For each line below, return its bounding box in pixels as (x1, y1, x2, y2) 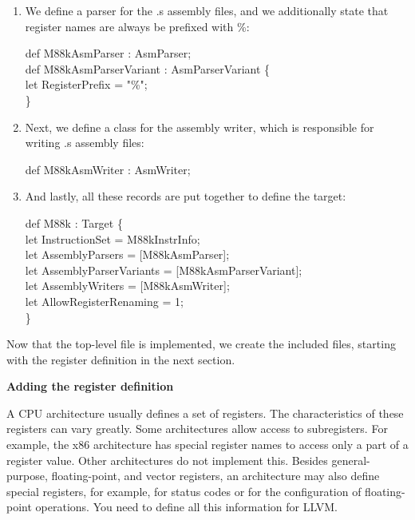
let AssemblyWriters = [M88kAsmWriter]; (25, 277, 230, 294)
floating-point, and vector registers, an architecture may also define (51, 467, 380, 484)
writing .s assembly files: (25, 134, 144, 151)
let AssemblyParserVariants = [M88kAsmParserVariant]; (25, 261, 302, 278)
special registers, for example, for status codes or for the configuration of (6, 482, 362, 499)
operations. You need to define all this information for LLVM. (35, 498, 338, 515)
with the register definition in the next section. (6, 351, 235, 367)
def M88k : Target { (25, 214, 123, 231)
